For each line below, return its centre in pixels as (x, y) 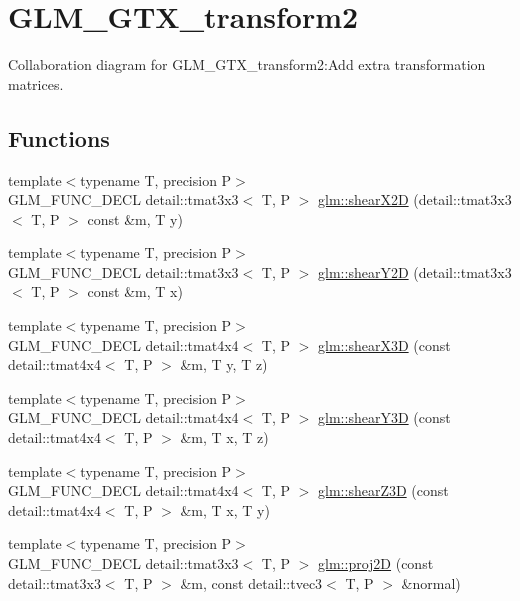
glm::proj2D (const (376, 563)
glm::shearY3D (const (384, 417)
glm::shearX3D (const (384, 344)
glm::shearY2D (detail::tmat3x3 (415, 271)
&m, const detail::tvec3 (251, 582)
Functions (59, 137)
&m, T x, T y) (225, 509)
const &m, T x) (135, 291)
